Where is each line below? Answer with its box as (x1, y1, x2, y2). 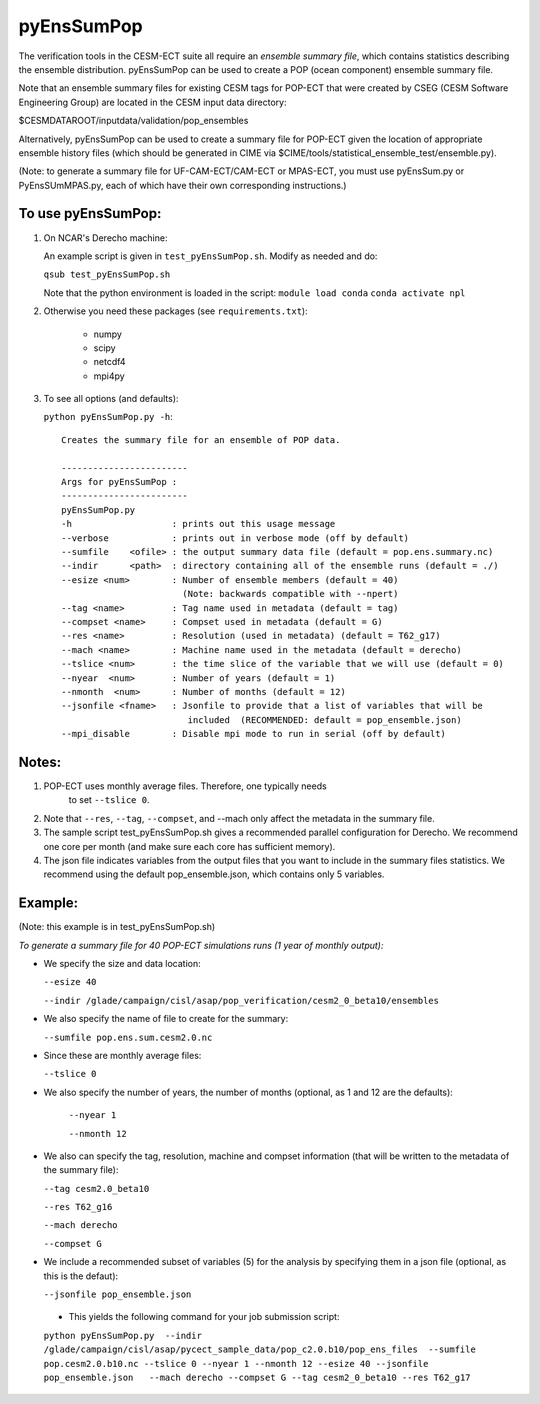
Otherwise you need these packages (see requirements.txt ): (43, 305, 309, 317)
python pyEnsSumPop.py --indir (43, 1330, 202, 1341)
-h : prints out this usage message (61, 518, 336, 530)
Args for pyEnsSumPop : (61, 476, 178, 488)
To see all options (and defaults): (43, 393, 179, 405)
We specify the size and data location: (43, 958, 202, 970)
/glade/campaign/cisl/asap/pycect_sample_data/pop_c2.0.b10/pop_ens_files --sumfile (43, 1344, 477, 1355)
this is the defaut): (43, 1270, 119, 1282)
